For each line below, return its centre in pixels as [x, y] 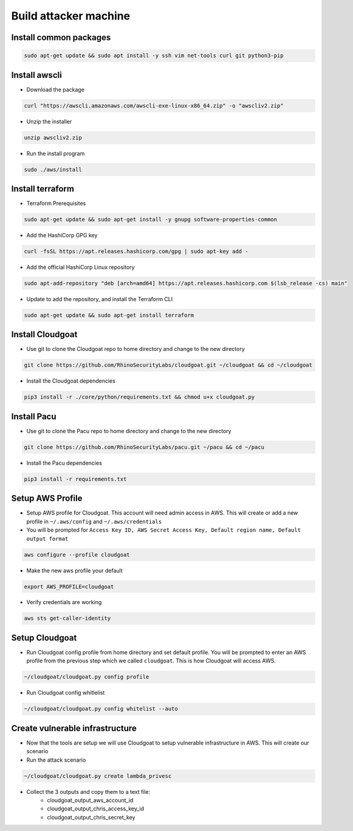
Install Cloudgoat [44, 335]
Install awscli [36, 75]
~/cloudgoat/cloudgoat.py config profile [87, 677]
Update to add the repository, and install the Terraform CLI [100, 299]
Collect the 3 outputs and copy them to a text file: [88, 791]
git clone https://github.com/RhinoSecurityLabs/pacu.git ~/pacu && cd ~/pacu [144, 447]
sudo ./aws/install [53, 169]
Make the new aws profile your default [74, 570]
